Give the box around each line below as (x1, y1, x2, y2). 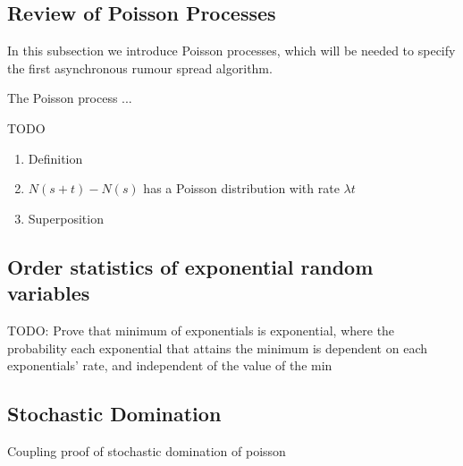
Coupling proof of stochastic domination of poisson (7, 441, 286, 460)
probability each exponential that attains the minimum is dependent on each (7, 338, 427, 357)
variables (7, 279, 90, 307)
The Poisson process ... (7, 89, 132, 107)
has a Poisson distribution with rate (143, 179, 340, 198)
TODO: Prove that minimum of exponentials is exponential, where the (7, 320, 395, 339)
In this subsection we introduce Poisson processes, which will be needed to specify (7, 41, 456, 60)
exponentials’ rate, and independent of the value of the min (7, 356, 333, 375)
